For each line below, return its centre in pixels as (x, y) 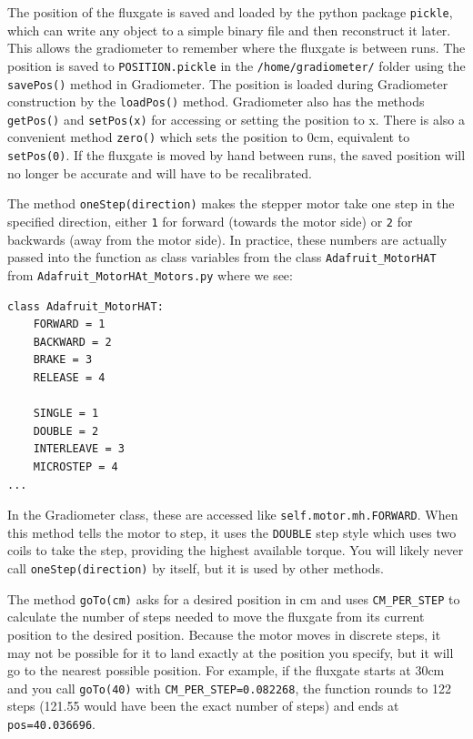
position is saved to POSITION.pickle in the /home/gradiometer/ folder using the (236, 65)
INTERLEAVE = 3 (79, 449)
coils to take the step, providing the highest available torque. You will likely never (236, 550)
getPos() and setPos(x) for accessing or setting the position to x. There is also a (236, 119)
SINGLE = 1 (66, 414)
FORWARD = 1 (69, 324)
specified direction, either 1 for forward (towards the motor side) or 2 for (210, 222)
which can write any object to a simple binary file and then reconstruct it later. (229, 30)
